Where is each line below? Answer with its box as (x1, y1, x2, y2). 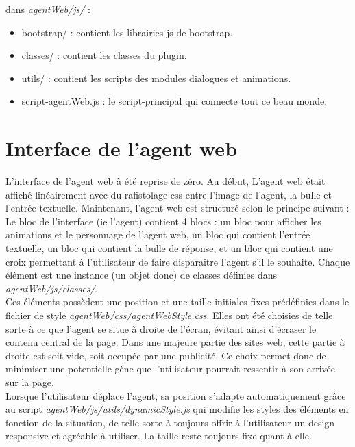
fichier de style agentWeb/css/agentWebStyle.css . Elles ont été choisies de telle (5, 308, 333, 322)
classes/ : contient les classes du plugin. (21, 48, 187, 62)
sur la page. (5, 375, 54, 389)
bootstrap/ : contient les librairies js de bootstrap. (21, 25, 233, 39)
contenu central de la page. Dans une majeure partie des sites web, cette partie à (5, 335, 345, 349)
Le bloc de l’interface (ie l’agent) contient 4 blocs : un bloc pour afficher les (5, 214, 321, 228)
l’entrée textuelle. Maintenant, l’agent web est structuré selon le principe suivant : (5, 201, 350, 215)
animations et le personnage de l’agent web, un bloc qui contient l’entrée (5, 227, 310, 242)
